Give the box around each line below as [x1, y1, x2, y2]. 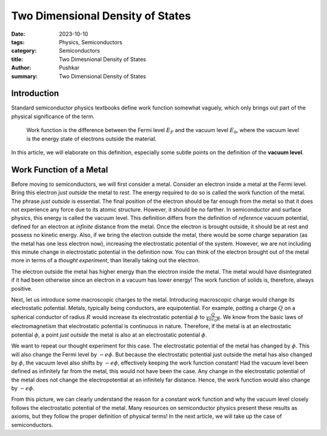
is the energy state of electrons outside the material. [26, 135, 157, 142]
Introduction [11, 88, 59, 99]
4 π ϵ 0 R [206, 316, 220, 323]
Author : [11, 64, 31, 71]
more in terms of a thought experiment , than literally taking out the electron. [11, 257, 200, 264]
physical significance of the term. [11, 113, 95, 120]
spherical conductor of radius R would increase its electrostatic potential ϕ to [11, 313, 205, 320]
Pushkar [59, 64, 80, 71]
